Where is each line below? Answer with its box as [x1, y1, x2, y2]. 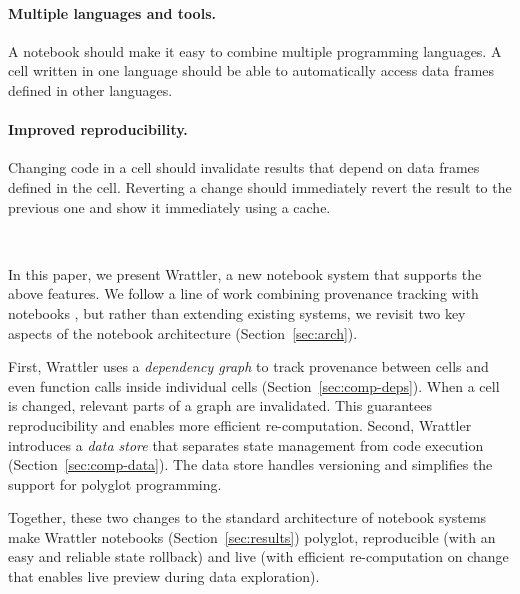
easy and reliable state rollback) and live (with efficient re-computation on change [8, 546, 509, 567]
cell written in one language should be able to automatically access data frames [8, 60, 495, 81]
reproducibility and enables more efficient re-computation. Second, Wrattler [8, 414, 472, 435]
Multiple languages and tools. [8, 2, 216, 23]
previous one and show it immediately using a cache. [8, 196, 331, 217]
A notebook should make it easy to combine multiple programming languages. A [8, 40, 502, 61]
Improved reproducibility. [8, 119, 188, 140]
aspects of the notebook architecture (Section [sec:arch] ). [8, 322, 358, 343]
